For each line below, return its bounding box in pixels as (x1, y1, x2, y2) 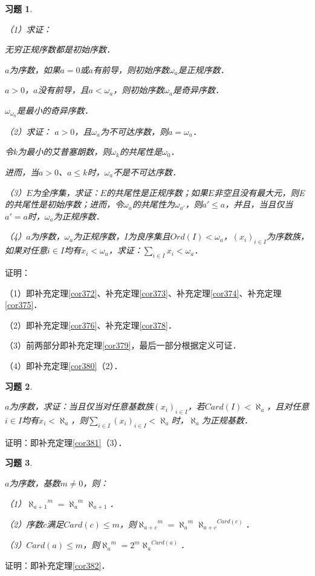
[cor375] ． (5, 298, 42, 311)
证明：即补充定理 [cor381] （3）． (5, 436, 127, 448)
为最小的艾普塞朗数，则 (18, 145, 111, 158)
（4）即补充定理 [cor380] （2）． (5, 359, 123, 371)
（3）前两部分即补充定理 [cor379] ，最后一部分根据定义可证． (5, 339, 241, 352)
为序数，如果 (9, 63, 60, 76)
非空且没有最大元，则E (214, 186, 305, 198)
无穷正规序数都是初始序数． (5, 43, 115, 56)
